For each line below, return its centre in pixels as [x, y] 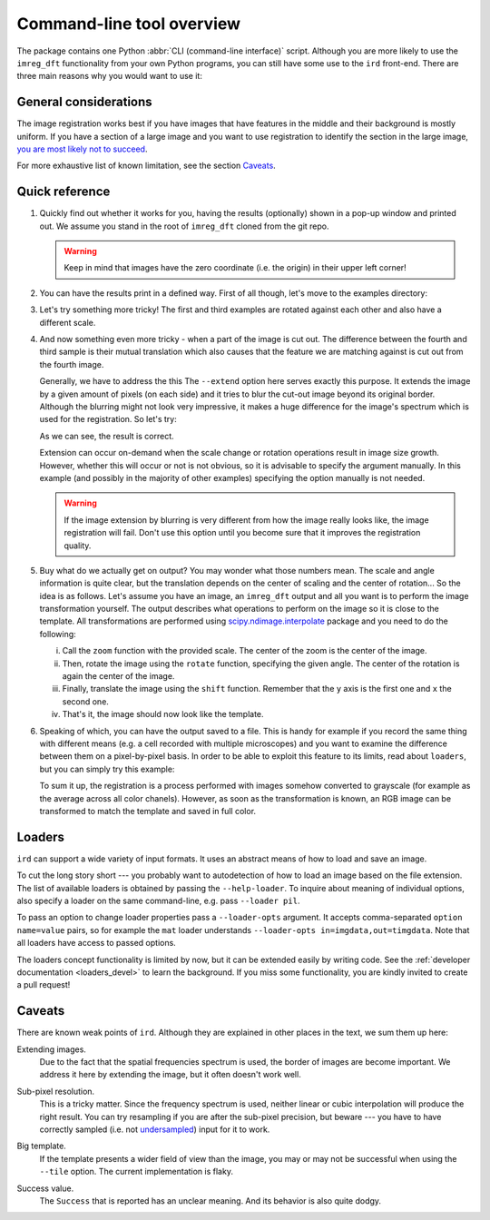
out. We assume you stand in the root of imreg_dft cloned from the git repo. [184, 226]
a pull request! [44, 985]
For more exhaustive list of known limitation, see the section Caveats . [146, 166]
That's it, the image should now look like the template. [163, 714]
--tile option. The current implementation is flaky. [136, 1172]
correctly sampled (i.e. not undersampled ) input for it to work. [155, 1129]
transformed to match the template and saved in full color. [148, 811]
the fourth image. [72, 364]
